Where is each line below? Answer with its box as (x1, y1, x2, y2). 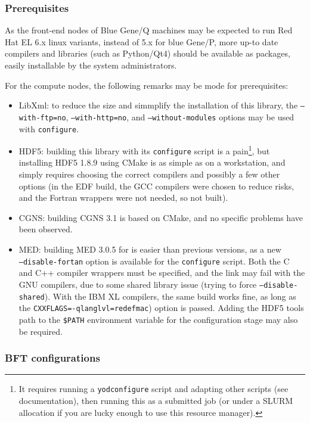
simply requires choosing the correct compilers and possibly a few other (18, 168, 280, 181)
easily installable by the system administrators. (5, 59, 177, 71)
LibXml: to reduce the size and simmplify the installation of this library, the (18, 99, 298, 111)
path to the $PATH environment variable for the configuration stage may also (18, 313, 298, 325)
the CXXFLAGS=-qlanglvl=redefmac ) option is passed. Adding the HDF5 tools (18, 301, 304, 314)
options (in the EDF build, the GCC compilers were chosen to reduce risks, (18, 179, 294, 192)
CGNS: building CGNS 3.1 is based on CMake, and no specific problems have (18, 211, 303, 223)
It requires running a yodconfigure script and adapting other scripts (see (18, 382, 289, 395)
